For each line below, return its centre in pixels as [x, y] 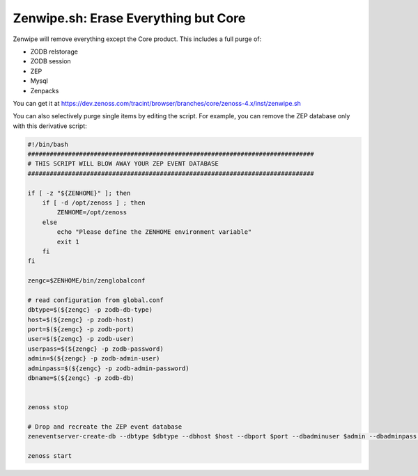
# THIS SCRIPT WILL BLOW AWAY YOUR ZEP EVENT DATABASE [123, 164]
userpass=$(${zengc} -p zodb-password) [95, 349]
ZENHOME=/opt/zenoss [92, 213]
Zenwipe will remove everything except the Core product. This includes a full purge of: [137, 39]
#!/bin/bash [48, 144]
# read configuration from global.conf [95, 300]
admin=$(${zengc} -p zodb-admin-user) [94, 359]
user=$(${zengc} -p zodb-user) [81, 339]
